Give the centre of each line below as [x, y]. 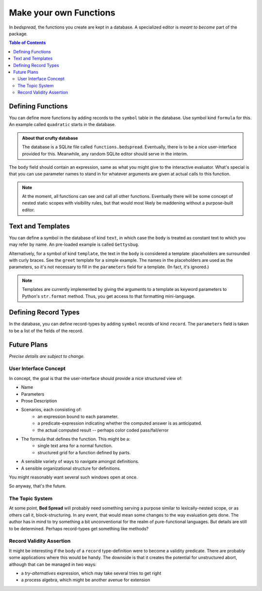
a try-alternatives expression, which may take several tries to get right [91, 573]
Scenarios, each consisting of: [51, 410]
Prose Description [39, 401]
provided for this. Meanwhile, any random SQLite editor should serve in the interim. [105, 154]
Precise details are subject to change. [47, 356]
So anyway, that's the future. [38, 486]
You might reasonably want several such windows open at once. [73, 477]
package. [18, 33]
